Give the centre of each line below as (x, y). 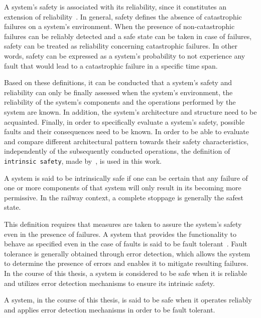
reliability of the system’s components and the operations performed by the (120, 102)
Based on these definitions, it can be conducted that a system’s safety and (118, 82)
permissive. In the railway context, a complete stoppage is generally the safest (124, 197)
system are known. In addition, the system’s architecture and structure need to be (130, 111)
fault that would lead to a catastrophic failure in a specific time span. (111, 65)
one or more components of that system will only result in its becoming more (123, 188)
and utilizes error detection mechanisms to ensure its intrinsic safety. (109, 283)
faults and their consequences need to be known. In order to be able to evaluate (126, 131)
